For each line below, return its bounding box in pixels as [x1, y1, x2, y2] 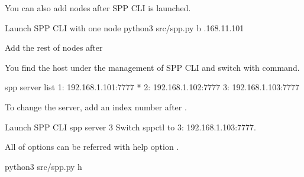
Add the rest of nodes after [5, 41, 103, 54]
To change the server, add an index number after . [5, 100, 187, 113]
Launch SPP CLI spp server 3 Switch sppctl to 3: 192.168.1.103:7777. [5, 120, 256, 133]
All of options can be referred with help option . [5, 140, 179, 153]
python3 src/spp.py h [5, 160, 82, 172]
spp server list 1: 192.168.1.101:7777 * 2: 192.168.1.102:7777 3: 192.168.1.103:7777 [5, 81, 300, 93]
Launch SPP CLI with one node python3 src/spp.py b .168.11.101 [5, 21, 244, 34]
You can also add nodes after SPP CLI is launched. [5, 2, 191, 14]
